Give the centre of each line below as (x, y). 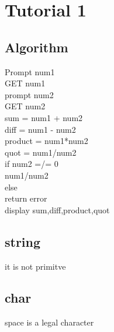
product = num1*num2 (46, 141)
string (23, 241)
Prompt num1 (30, 71)
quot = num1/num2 (41, 152)
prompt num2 (29, 94)
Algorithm (37, 47)
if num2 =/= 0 (32, 164)
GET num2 (25, 106)
